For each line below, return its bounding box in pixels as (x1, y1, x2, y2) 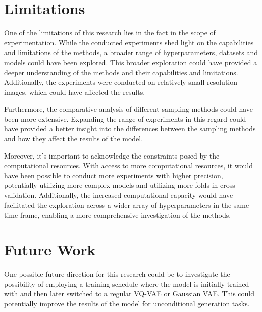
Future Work (4, 239, 96, 259)
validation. (4, 190, 37, 200)
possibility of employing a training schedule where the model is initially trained (4, 278, 249, 289)
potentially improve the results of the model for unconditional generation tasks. (4, 298, 250, 308)
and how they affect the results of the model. (4, 133, 143, 144)
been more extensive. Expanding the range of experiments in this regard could (4, 113, 246, 124)
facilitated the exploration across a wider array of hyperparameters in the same (4, 199, 249, 210)
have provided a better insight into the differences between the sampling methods (4, 123, 256, 134)
